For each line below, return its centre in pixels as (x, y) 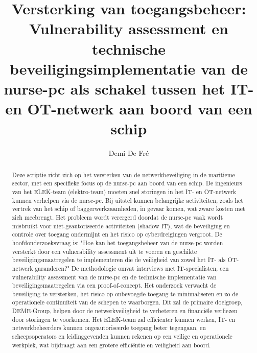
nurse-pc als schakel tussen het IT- (129, 88)
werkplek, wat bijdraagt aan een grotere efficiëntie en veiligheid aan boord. (111, 345)
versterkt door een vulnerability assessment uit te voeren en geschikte (104, 251)
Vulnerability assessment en (129, 28)
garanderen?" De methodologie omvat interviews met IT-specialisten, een (132, 268)
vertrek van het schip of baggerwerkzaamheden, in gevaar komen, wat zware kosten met (128, 209)
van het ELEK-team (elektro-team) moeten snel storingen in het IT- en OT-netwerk (124, 191)
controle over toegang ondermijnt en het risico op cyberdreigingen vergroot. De (117, 234)
